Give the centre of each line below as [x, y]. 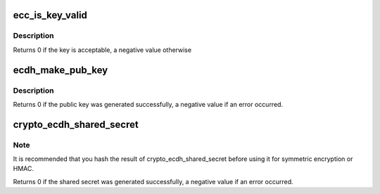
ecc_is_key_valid [50, 15]
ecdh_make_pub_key [61, 70]
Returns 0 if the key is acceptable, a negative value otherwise [102, 50]
